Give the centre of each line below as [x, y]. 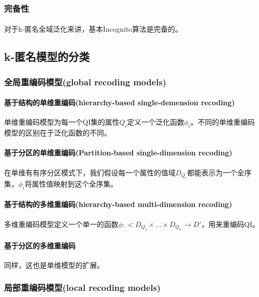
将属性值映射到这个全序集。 [71, 184]
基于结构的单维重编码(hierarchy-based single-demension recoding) [120, 102]
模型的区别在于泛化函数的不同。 [58, 133]
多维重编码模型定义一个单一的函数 [61, 224]
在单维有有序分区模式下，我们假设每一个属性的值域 [90, 172]
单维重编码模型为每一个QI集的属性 [62, 122]
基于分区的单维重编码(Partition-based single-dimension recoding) [118, 153]
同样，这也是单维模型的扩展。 [54, 265]
